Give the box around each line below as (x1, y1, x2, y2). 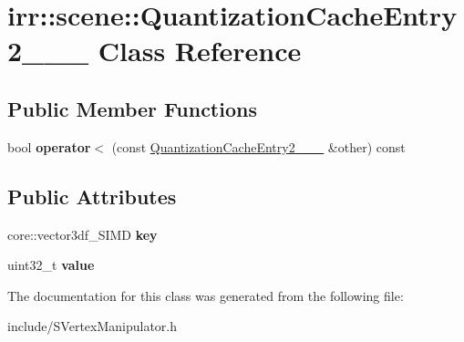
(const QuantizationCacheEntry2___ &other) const (111, 137, 406, 156)
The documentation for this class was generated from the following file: (7, 285, 404, 305)
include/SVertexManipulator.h (7, 316, 178, 336)
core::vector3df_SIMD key (7, 224, 158, 244)
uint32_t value (7, 255, 95, 275)
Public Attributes (7, 181, 177, 210)
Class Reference (98, 32, 302, 69)
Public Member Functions (7, 94, 257, 122)
